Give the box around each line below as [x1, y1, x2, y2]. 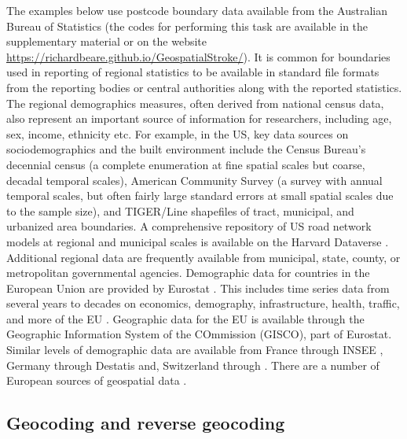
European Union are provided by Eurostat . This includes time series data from [6, 279, 390, 296]
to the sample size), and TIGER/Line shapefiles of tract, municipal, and [6, 202, 354, 219]
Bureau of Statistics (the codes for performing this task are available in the [6, 17, 368, 34]
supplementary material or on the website [6, 33, 207, 50]
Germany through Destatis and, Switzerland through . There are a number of [6, 356, 379, 373]
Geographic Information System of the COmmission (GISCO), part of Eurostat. [6, 326, 392, 342]
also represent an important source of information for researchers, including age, [6, 110, 392, 127]
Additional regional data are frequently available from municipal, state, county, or [6, 249, 401, 265]
